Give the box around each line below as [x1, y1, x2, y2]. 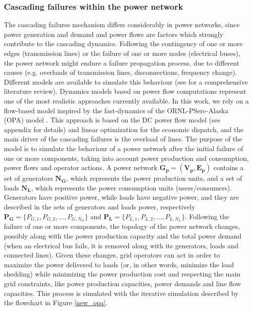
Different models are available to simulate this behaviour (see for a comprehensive [4, 76, 248, 86]
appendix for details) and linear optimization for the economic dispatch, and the [4, 124, 244, 134]
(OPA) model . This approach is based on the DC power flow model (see [4, 115, 220, 125]
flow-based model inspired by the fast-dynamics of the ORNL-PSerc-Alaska [4, 105, 229, 115]
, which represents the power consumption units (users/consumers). [31, 182, 232, 192]
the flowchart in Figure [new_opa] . [4, 297, 108, 308]
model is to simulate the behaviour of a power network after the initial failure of [4, 143, 243, 153]
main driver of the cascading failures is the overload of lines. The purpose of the [4, 134, 242, 144]
